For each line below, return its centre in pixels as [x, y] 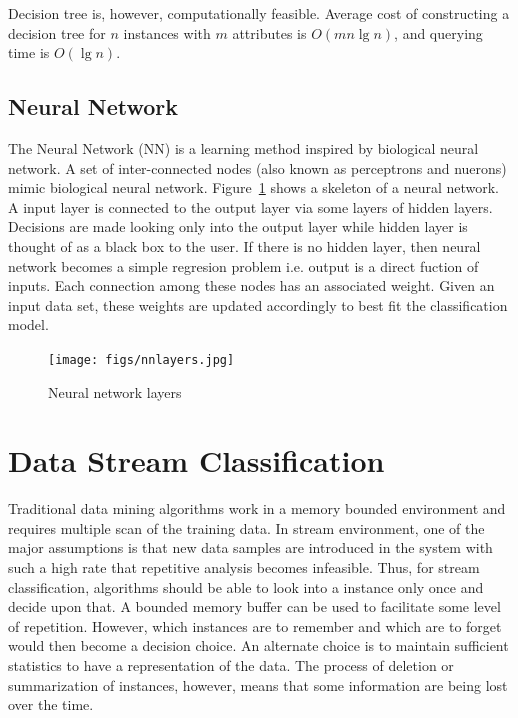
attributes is [269, 32]
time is [29, 52]
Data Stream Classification [196, 460]
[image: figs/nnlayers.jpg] [141, 359]
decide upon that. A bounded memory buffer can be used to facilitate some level [254, 606]
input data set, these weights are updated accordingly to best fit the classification [258, 304]
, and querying [438, 32]
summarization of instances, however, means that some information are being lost [258, 684]
